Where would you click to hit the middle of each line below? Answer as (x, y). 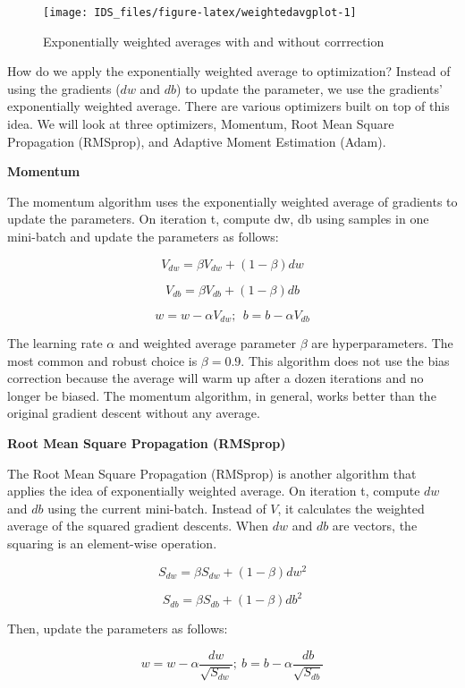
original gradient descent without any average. (134, 413)
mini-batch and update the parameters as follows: (143, 236)
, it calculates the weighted (351, 508)
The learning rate (55, 343)
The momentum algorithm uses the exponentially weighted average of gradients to (232, 201)
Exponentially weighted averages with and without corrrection (214, 41)
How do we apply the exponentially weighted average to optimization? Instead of (229, 71)
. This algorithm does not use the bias (345, 360)
